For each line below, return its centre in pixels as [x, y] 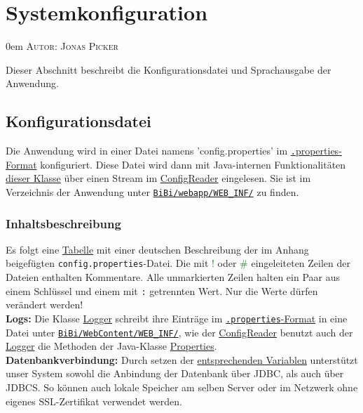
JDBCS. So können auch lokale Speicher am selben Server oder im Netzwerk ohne [182, 387]
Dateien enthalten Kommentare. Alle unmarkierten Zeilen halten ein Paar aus [173, 277]
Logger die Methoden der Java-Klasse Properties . [111, 346]
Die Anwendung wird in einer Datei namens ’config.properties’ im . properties [172, 151]
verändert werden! [44, 304]
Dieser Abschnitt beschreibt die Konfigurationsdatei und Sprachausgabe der [169, 69]
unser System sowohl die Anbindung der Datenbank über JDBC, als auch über [175, 373]
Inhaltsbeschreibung [63, 223]
